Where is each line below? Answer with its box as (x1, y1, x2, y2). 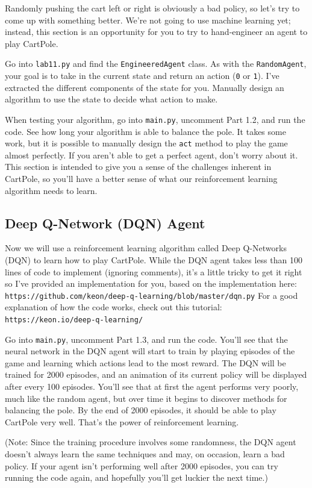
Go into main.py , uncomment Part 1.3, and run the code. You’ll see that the (5, 333, 288, 345)
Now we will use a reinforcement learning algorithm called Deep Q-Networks (5, 242, 287, 254)
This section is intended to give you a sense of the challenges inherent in (5, 160, 272, 173)
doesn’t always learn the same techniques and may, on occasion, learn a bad (5, 448, 285, 460)
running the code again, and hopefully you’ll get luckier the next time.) (5, 471, 268, 484)
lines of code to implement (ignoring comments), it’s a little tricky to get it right (5, 265, 302, 278)
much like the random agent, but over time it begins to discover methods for (5, 392, 287, 404)
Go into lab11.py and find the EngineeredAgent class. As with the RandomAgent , (5, 57, 307, 70)
